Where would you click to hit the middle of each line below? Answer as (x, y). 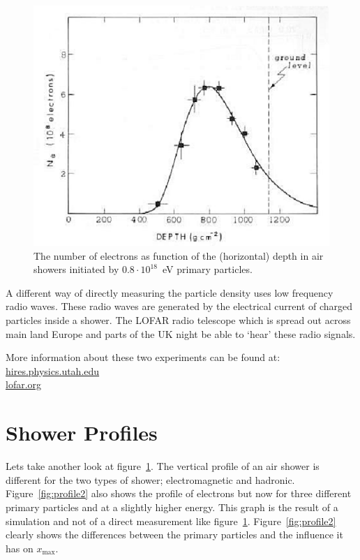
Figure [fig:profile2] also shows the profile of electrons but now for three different (179, 493)
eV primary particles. (208, 269)
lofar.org (24, 384)
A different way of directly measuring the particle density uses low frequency (170, 292)
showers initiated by (76, 269)
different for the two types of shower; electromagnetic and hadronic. (150, 479)
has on (20, 548)
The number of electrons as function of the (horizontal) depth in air (179, 255)
